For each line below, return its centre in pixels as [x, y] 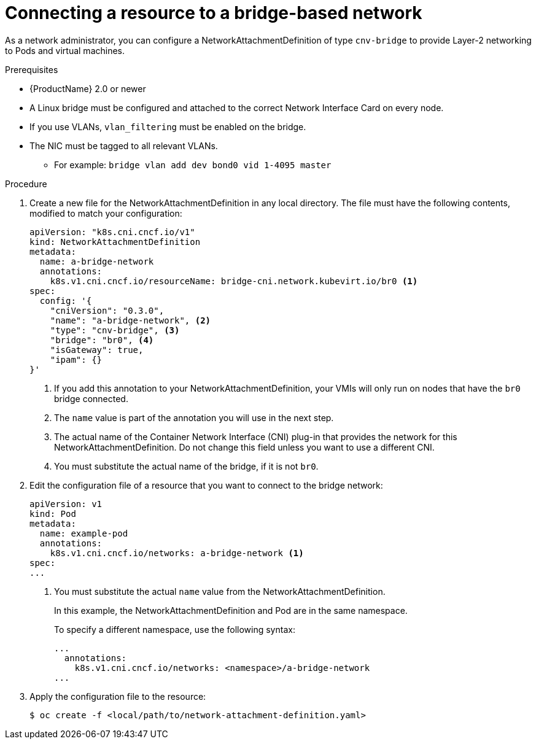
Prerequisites [32, 69]
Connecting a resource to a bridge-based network [214, 13]
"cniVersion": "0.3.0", [107, 310]
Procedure [26, 184]
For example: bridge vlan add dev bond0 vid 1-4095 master [193, 165]
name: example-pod [84, 533]
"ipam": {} [76, 359]
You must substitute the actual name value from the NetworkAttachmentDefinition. [220, 591]
